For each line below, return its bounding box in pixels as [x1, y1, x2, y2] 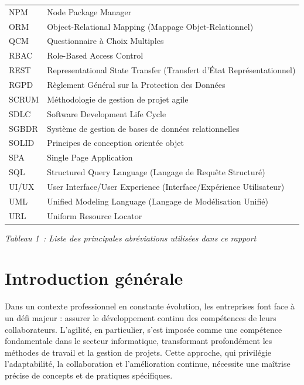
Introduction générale [5, 266, 183, 290]
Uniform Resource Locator [47, 209, 142, 222]
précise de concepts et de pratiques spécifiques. [5, 369, 173, 381]
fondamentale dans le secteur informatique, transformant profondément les [5, 335, 272, 347]
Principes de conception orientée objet [47, 137, 184, 149]
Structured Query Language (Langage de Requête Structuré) [47, 166, 265, 178]
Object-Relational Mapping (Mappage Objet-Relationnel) [47, 20, 254, 32]
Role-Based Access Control [47, 49, 144, 62]
